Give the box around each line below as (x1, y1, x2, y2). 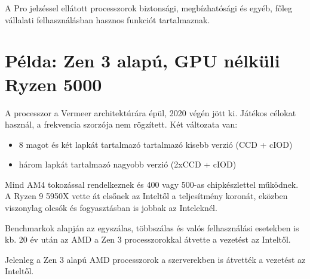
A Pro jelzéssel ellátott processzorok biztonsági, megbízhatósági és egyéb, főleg (5, 2, 293, 14)
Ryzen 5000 (5, 72, 102, 96)
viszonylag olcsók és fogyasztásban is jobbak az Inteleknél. (5, 201, 217, 214)
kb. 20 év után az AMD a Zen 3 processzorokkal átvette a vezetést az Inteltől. (5, 233, 291, 246)
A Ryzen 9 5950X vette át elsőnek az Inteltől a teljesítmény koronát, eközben (5, 190, 288, 202)
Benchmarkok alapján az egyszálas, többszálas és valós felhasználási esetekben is (5, 221, 299, 234)
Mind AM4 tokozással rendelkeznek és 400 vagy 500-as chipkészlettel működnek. (5, 178, 299, 190)
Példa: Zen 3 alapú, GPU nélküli (5, 48, 280, 73)
